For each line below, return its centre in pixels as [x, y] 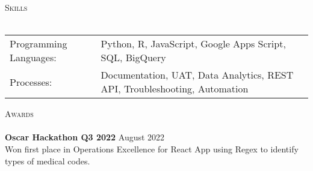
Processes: [31, 82]
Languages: [33, 58]
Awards [19, 114]
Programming [39, 44]
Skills [16, 7]
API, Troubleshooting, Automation [175, 89]
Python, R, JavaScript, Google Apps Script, [193, 44]
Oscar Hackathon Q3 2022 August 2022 [85, 137]
